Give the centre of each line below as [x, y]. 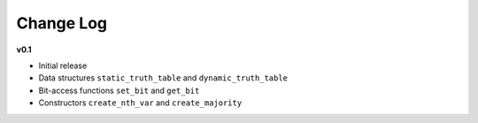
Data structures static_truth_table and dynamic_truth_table [163, 78]
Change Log [62, 23]
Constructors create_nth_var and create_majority [140, 103]
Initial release [63, 65]
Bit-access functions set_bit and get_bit [119, 90]
